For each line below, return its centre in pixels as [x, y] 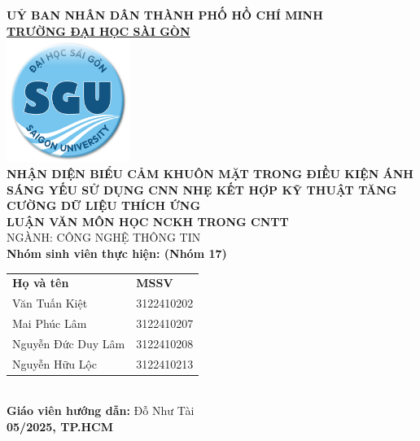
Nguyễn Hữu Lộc [55, 363]
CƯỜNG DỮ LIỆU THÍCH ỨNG [104, 205]
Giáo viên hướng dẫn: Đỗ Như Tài [101, 410]
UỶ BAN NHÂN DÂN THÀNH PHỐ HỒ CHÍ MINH [165, 15]
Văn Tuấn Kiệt [50, 303]
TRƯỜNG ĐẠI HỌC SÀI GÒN [98, 31]
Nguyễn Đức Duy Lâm [69, 343]
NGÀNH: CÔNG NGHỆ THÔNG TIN [104, 237]
